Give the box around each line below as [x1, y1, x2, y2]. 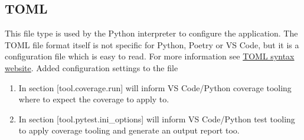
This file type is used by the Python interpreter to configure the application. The [5, 27, 298, 39]
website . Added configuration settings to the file [5, 61, 178, 74]
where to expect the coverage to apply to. [18, 93, 169, 105]
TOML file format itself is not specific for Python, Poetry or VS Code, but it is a [5, 38, 299, 51]
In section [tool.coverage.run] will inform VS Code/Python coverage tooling [18, 81, 292, 94]
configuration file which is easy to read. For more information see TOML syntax [5, 50, 295, 62]
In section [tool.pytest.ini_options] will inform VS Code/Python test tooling [18, 112, 295, 125]
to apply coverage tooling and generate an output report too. [18, 124, 240, 136]
